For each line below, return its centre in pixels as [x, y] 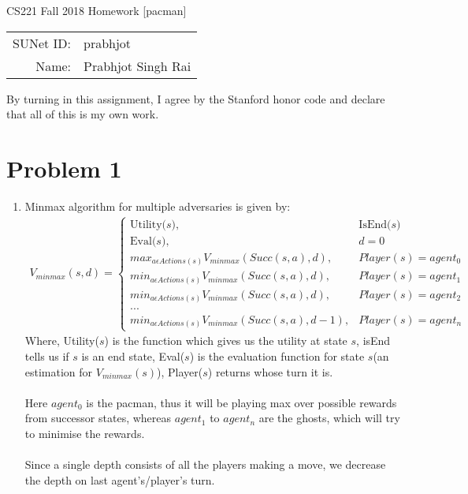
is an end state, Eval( [133, 356]
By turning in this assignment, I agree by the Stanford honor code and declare [196, 98]
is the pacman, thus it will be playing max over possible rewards [241, 402]
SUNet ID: [42, 43]
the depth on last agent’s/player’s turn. [120, 479]
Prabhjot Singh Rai [137, 65]
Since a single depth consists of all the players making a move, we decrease [205, 464]
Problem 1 [64, 168]
